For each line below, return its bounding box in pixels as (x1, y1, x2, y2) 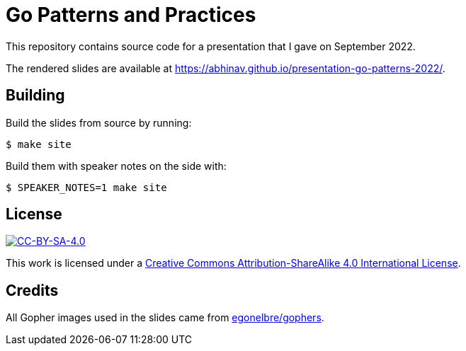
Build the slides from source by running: (6, 116, 192, 129)
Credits (6, 281, 59, 299)
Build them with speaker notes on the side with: (6, 159, 227, 172)
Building (6, 86, 65, 105)
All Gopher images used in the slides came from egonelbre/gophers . (6, 311, 324, 324)
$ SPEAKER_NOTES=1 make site (6, 181, 167, 193)
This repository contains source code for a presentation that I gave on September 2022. (6, 40, 416, 52)
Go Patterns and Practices (6, 3, 256, 27)
